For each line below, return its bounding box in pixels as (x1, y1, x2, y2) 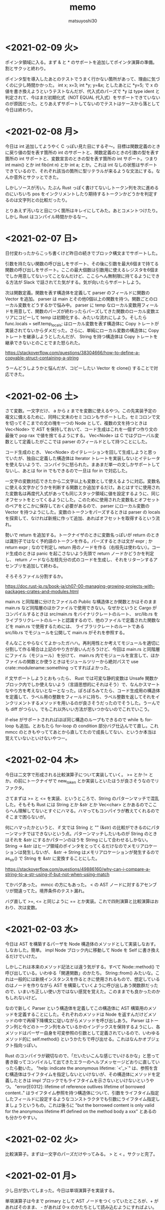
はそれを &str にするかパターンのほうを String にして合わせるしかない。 (5, 837, 151, 843)
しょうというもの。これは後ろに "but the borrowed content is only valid (9, 1102, 155, 1108)
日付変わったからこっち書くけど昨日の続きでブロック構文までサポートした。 (5, 250, 161, 256)
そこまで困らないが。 (5, 814, 48, 820)
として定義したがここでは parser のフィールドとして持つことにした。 (9, 439, 150, 445)
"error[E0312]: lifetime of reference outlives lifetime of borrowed (14, 1083, 145, 1089)
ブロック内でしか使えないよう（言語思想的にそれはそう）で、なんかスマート (5, 682, 160, 688)
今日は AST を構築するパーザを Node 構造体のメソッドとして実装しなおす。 (5, 941, 159, 947)
